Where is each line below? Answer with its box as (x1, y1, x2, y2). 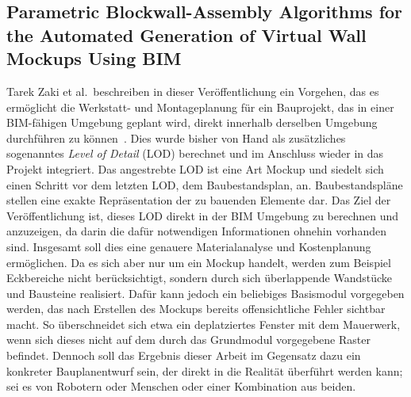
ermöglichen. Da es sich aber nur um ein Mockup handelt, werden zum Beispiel (6, 254, 391, 270)
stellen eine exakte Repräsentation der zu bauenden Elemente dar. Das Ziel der (6, 192, 391, 208)
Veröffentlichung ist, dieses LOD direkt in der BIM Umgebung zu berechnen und (6, 207, 399, 223)
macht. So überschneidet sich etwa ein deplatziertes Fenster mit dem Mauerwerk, (6, 315, 401, 332)
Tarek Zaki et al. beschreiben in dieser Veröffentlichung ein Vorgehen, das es (6, 82, 379, 99)
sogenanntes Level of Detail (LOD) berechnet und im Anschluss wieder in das (6, 145, 384, 162)
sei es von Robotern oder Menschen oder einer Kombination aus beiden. (6, 378, 356, 395)
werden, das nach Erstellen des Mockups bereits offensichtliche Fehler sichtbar (6, 300, 386, 317)
